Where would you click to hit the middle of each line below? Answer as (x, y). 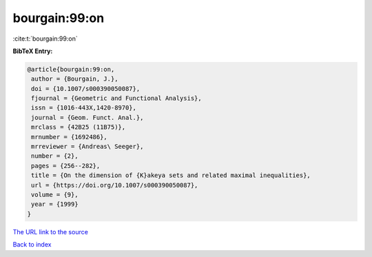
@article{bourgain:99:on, (71, 69)
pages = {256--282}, (66, 166)
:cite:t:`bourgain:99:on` (45, 39)
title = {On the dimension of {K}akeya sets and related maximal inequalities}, (171, 175)
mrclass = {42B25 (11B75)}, (79, 127)
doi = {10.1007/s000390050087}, (86, 89)
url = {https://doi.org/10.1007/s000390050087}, (115, 185)
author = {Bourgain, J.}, (75, 79)
